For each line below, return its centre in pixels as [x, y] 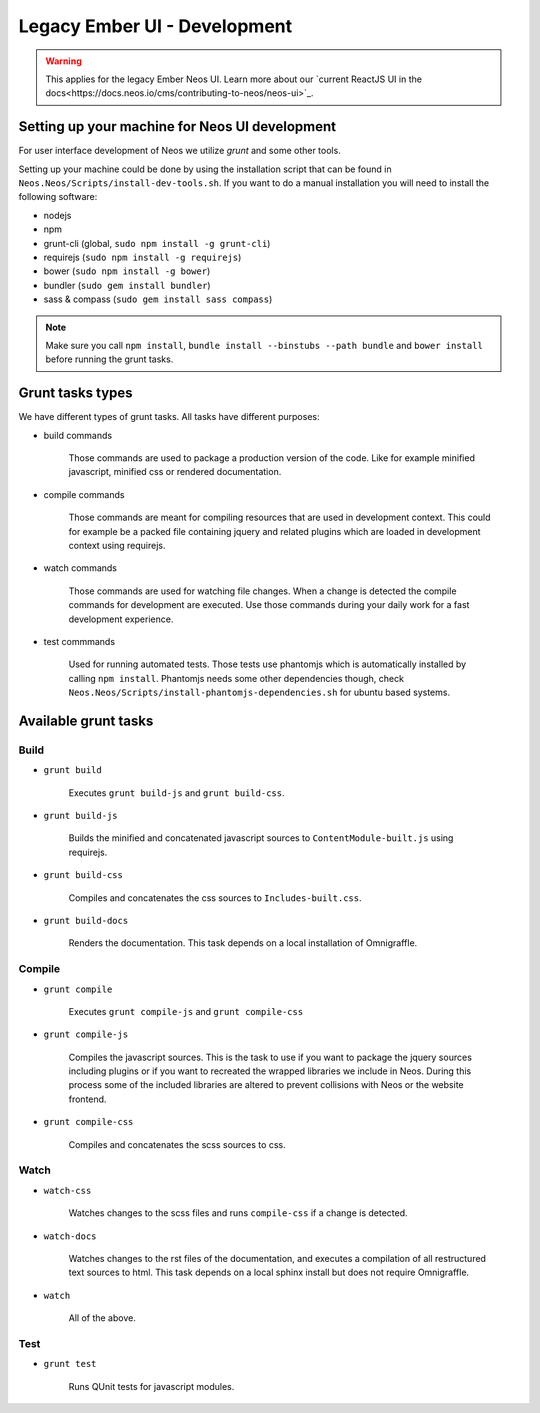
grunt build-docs [86, 920]
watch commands [80, 568]
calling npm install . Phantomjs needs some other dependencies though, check [236, 678]
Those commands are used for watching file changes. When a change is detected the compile [262, 591]
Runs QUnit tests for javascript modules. [151, 1386]
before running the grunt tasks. [109, 359]
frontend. [87, 1099]
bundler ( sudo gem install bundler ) [127, 285]
